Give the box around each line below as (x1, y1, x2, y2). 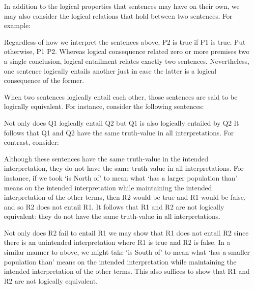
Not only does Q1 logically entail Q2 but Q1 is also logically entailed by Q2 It (4, 117, 239, 128)
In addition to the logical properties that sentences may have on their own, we (4, 1, 240, 11)
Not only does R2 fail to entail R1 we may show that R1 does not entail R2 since (4, 227, 249, 237)
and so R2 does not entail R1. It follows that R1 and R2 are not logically (4, 201, 225, 211)
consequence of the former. (4, 75, 85, 85)
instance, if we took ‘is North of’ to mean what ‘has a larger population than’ (4, 172, 237, 183)
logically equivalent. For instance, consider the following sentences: (4, 101, 204, 111)
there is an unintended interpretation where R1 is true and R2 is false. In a (4, 237, 230, 247)
